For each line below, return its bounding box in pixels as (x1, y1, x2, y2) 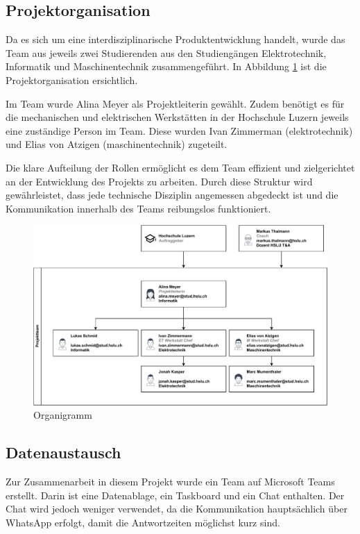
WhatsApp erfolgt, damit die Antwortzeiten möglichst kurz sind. (6, 515, 280, 529)
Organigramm (33, 408, 92, 422)
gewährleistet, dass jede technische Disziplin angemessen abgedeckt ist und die (6, 187, 338, 202)
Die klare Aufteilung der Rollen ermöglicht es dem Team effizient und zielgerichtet (6, 160, 355, 174)
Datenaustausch (6, 442, 121, 463)
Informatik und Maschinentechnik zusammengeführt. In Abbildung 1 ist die (6, 59, 327, 74)
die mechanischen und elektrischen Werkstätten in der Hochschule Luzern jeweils (6, 110, 349, 124)
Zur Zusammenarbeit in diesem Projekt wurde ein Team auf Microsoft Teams (6, 474, 335, 488)
